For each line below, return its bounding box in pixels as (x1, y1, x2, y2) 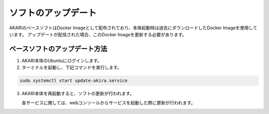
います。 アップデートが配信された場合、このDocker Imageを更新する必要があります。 (9, 31, 187, 37)
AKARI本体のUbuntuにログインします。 (21, 57, 102, 63)
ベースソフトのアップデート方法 (9, 45, 107, 53)
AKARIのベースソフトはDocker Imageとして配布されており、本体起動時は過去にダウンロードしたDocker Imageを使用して (9, 25, 258, 31)
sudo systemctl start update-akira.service (19, 78, 128, 84)
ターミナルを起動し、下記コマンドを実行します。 (21, 64, 122, 70)
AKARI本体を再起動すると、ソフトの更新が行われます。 (21, 91, 134, 97)
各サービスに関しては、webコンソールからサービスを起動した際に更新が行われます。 (21, 100, 196, 106)
